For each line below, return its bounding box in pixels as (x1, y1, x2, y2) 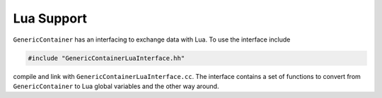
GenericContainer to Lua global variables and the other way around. (13, 82, 219, 90)
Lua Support (13, 11, 88, 26)
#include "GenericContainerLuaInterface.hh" (28, 54, 185, 62)
